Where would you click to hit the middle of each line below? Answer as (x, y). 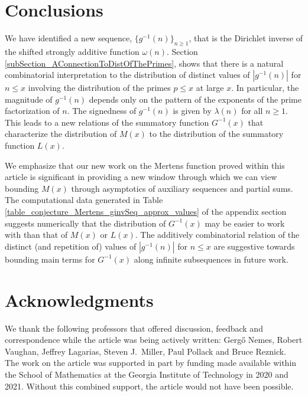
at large (210, 88)
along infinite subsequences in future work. (211, 259)
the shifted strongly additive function (72, 51)
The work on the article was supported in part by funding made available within (151, 363)
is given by (192, 111)
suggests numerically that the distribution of (85, 223)
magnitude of (29, 99)
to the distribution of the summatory (216, 134)
